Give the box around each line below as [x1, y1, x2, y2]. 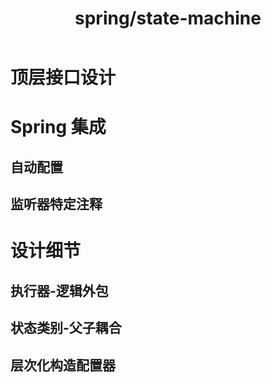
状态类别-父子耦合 [10, 320, 122, 337]
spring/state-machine [74, 7, 262, 30]
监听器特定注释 [10, 196, 103, 213]
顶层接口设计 [10, 67, 117, 89]
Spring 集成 [10, 116, 107, 139]
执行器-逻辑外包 [10, 282, 109, 299]
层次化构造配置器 [10, 357, 116, 374]
